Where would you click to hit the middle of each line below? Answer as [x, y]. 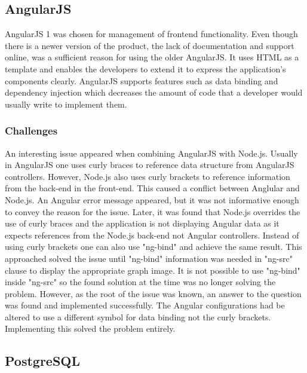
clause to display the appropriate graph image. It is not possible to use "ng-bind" [153, 270]
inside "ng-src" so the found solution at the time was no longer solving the [140, 282]
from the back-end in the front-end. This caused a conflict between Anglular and [152, 188]
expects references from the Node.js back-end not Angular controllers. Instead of [152, 235]
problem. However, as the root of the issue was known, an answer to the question [153, 293]
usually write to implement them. [66, 104]
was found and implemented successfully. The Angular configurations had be [145, 305]
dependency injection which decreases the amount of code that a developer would [154, 92]
